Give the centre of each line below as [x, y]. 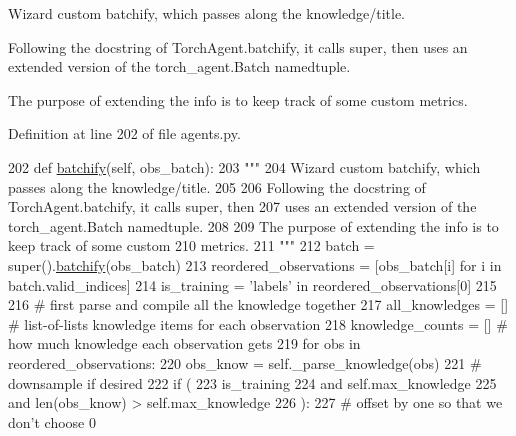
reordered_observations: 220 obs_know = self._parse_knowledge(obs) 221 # [245, 362]
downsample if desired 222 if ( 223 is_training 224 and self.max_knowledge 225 [252, 382]
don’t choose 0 [52, 421]
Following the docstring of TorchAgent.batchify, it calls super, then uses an [238, 46]
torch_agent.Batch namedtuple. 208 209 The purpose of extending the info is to [253, 225]
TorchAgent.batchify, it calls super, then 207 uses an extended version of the [242, 206]
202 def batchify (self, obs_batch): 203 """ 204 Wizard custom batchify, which [244, 166]
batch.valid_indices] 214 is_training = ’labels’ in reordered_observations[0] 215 [252, 284]
